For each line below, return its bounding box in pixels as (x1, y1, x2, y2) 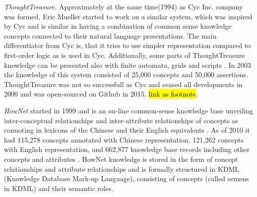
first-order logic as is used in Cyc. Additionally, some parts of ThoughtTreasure (4, 49, 245, 60)
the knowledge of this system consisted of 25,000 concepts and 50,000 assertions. (4, 69, 248, 80)
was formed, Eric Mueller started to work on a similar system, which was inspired (4, 11, 253, 21)
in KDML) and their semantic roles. (4, 183, 114, 193)
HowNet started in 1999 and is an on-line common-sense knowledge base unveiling (4, 105, 253, 115)
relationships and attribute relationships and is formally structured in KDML (4, 163, 240, 174)
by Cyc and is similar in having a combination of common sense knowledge (4, 21, 232, 31)
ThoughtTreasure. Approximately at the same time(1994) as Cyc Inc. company (4, 1, 243, 11)
